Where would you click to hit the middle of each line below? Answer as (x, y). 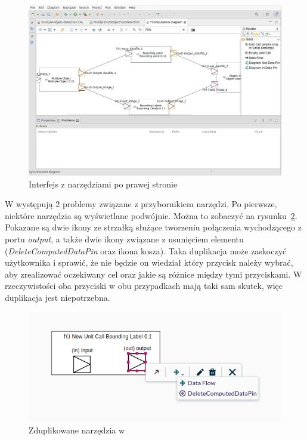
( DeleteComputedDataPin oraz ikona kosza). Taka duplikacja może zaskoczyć (146, 250)
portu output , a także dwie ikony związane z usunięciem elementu (124, 239)
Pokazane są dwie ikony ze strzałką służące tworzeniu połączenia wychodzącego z (153, 227)
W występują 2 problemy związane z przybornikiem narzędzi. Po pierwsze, (141, 204)
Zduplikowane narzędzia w (77, 430)
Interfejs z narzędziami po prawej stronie (103, 184)
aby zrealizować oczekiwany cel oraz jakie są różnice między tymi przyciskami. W (153, 274)
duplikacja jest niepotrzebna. (58, 298)
